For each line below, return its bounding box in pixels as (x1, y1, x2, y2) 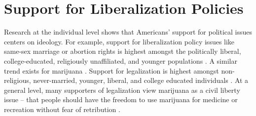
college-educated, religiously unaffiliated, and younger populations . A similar (4, 55, 237, 66)
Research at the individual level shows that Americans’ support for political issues (4, 27, 253, 37)
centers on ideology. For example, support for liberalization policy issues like (4, 36, 235, 46)
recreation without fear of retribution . (4, 104, 120, 114)
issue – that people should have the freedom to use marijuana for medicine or (4, 94, 238, 105)
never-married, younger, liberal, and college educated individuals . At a (33, 75, 249, 85)
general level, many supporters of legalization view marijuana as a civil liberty (4, 84, 240, 95)
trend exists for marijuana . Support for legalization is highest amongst (4, 65, 219, 76)
